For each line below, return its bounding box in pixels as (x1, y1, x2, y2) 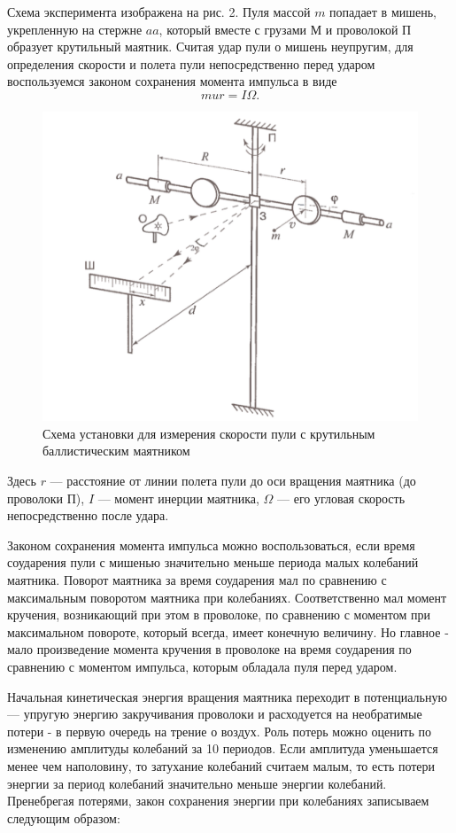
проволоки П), (7, 488, 85, 507)
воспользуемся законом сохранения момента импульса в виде (7, 72, 337, 90)
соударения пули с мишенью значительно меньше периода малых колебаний (7, 553, 419, 572)
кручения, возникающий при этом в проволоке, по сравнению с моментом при (7, 605, 430, 624)
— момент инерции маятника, (97, 488, 259, 507)
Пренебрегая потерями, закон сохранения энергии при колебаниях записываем (7, 791, 429, 810)
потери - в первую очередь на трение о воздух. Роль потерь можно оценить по (7, 721, 431, 740)
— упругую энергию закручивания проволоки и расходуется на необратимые (7, 705, 422, 723)
